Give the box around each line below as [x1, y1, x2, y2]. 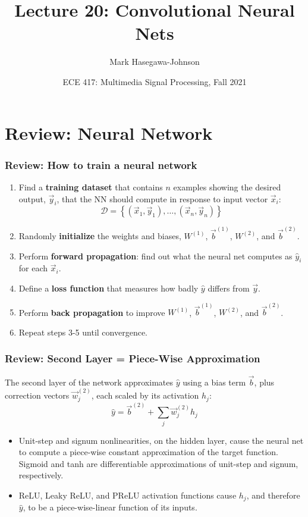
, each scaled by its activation [91, 389, 199, 402]
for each [18, 262, 48, 274]
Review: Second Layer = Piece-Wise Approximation [5, 351, 260, 366]
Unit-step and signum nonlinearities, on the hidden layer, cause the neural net [18, 434, 304, 446]
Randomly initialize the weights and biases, [18, 229, 181, 242]
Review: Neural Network [5, 120, 213, 145]
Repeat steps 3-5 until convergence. [18, 325, 147, 338]
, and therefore [246, 489, 300, 501]
